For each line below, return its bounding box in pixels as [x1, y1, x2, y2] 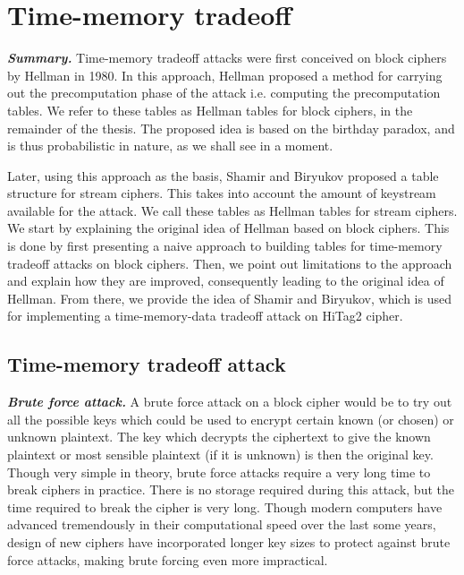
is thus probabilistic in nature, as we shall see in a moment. [7, 136, 333, 155]
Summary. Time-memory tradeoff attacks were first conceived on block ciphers [7, 48, 447, 67]
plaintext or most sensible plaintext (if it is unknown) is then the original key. [7, 445, 434, 464]
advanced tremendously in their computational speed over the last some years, [7, 515, 436, 534]
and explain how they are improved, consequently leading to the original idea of [7, 271, 444, 290]
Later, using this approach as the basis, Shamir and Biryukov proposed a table [7, 166, 439, 185]
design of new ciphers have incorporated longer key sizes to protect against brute [7, 532, 451, 551]
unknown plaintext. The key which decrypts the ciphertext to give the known [7, 427, 431, 446]
